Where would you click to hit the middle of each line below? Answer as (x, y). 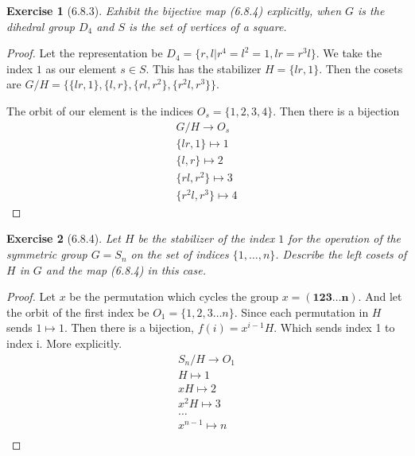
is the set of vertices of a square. (207, 26)
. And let (380, 296)
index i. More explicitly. (64, 343)
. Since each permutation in (301, 312)
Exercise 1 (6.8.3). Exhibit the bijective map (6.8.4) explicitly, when (174, 10)
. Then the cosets (361, 68)
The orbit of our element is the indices (100, 110)
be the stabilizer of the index (206, 238)
